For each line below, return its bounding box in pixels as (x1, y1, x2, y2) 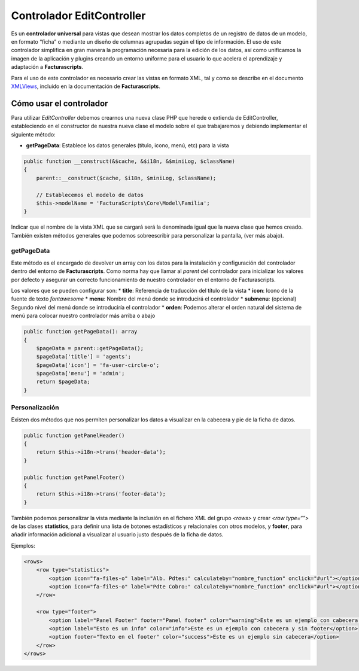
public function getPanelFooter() (23, 473, 125, 481)
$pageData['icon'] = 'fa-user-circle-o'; (36, 362, 160, 368)
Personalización (11, 403, 59, 412)
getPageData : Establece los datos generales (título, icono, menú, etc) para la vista (26, 141, 230, 149)
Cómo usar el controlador (11, 98, 108, 108)
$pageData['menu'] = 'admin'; (36, 370, 125, 377)
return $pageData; (36, 378, 90, 385)
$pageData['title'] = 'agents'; (36, 353, 132, 360)
